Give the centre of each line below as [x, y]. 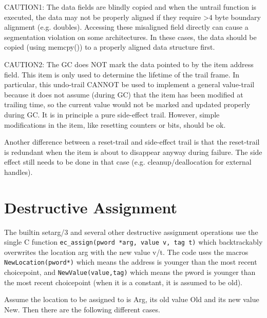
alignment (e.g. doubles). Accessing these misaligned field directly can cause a [126, 27]
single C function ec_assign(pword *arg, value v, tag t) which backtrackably [133, 242]
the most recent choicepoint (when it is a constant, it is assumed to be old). [123, 282]
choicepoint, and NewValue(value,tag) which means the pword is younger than [130, 272]
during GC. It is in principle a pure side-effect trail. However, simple [112, 114]
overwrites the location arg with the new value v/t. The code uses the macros [126, 252]
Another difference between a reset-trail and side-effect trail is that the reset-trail [132, 142]
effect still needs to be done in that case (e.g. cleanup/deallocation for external [128, 162]
